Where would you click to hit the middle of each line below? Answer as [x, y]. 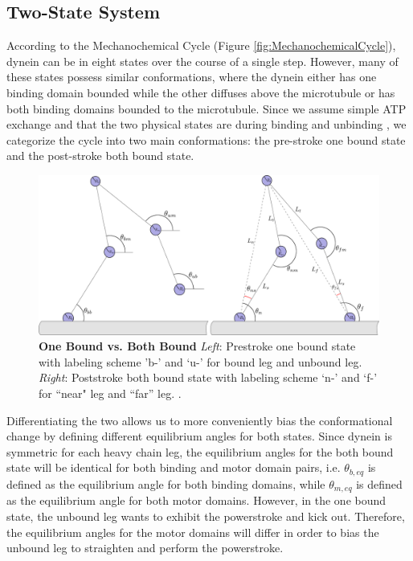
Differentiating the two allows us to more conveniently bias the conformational [200, 420]
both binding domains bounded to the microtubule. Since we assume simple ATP [206, 108]
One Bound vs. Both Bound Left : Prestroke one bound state [197, 346]
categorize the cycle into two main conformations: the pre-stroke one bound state [206, 139]
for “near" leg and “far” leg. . [110, 393]
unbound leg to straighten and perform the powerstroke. [145, 548]
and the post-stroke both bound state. [100, 156]
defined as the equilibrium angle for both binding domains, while [166, 483]
